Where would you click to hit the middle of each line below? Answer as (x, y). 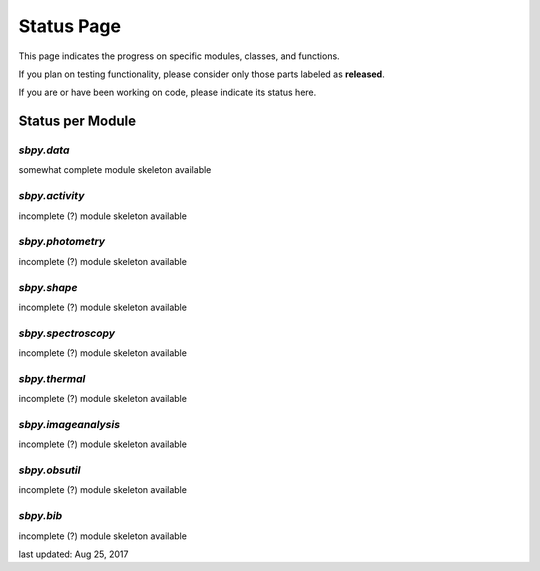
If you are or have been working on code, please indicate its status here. (167, 92)
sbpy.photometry (61, 242)
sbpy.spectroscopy (66, 333)
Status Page (70, 26)
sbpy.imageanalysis (69, 424)
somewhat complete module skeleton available (115, 170)
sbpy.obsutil (49, 470)
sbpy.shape (48, 287)
